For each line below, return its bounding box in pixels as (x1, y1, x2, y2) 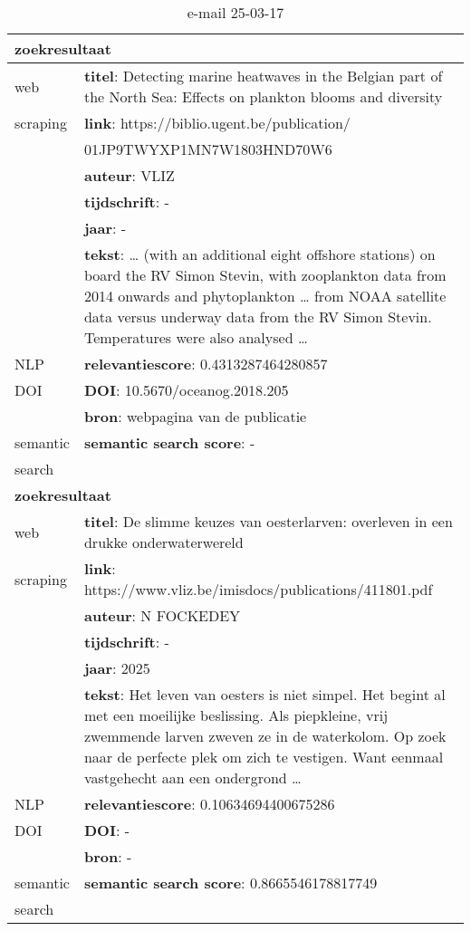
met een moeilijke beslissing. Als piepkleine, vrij (83, 705, 389, 725)
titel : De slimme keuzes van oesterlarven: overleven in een (83, 511, 453, 532)
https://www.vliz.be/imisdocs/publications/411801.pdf (83, 579, 433, 600)
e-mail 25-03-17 (187, 2, 284, 23)
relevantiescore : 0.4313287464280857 (83, 353, 328, 374)
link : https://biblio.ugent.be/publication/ (83, 112, 351, 133)
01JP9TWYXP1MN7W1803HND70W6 (83, 139, 332, 159)
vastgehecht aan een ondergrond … (83, 767, 302, 788)
